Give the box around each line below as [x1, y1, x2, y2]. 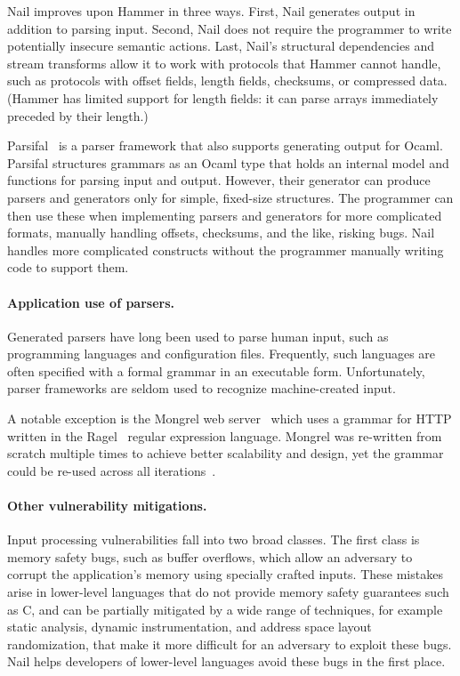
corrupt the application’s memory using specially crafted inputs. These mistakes [7, 565, 443, 583]
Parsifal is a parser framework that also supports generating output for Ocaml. [7, 136, 443, 155]
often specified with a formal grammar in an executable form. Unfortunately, [7, 361, 425, 380]
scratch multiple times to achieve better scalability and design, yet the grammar [7, 444, 444, 463]
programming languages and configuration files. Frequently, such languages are [7, 344, 436, 363]
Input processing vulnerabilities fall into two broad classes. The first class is [7, 530, 420, 549]
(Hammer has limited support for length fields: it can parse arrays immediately [7, 88, 439, 107]
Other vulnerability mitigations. [7, 496, 207, 515]
